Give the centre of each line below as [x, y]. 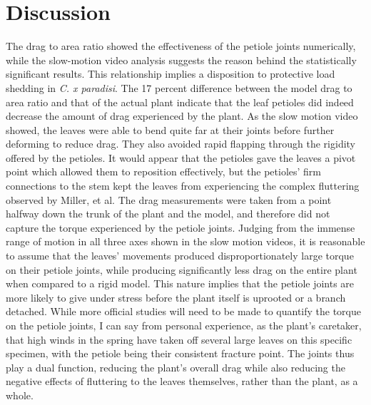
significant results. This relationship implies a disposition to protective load [171, 74]
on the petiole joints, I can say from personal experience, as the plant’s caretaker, [184, 325]
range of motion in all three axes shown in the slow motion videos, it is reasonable [185, 241]
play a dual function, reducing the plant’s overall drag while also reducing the [176, 367]
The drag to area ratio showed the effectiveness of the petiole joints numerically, [181, 46]
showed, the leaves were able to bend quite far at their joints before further [170, 129]
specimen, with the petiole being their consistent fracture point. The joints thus [180, 353]
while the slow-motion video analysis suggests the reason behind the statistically [181, 60]
